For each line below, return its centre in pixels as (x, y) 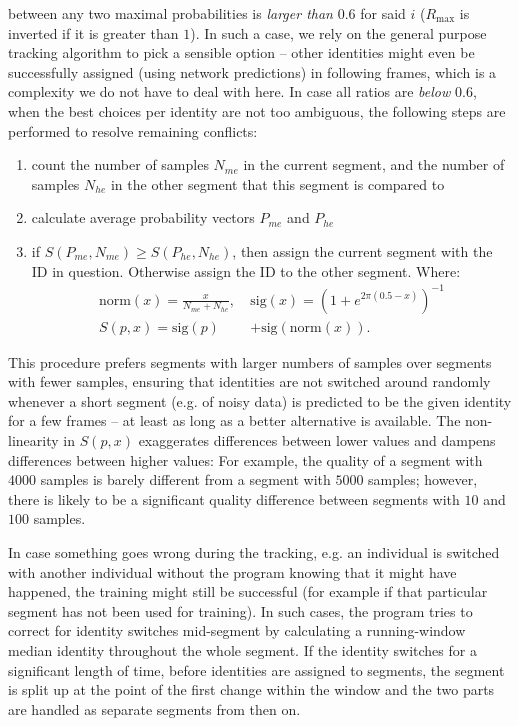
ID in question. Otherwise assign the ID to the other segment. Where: (246, 270)
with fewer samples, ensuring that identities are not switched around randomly (249, 381)
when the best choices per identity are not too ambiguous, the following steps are (257, 110)
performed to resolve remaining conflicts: (133, 130)
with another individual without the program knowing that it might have (232, 571)
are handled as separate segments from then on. (154, 708)
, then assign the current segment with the (362, 250)
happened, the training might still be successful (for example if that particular (248, 591)
